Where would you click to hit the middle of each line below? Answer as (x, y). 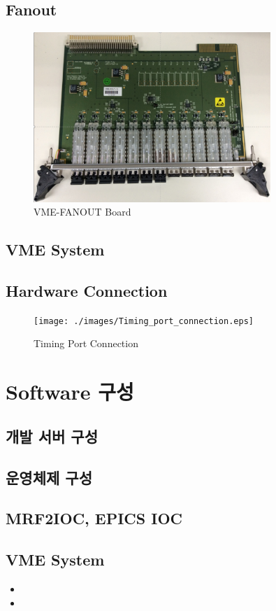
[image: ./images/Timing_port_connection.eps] (144, 321)
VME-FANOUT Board (82, 212)
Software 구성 (70, 392)
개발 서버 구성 (52, 436)
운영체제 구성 (49, 477)
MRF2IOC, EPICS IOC (94, 518)
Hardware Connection (87, 291)
